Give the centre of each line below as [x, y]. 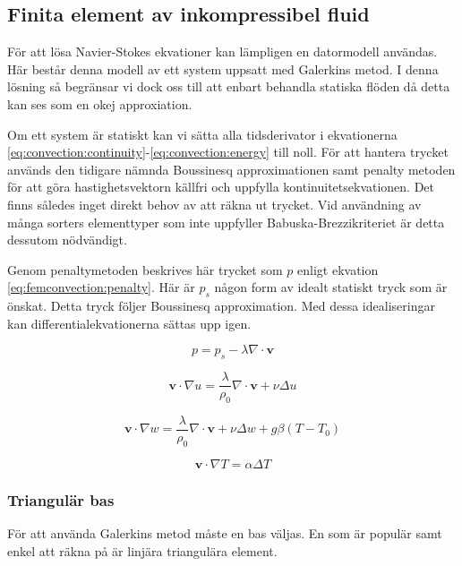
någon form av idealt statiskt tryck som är [331, 287]
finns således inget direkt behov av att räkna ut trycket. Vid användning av [214, 204]
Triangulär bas [61, 499]
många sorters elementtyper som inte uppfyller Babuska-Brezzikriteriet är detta [226, 222]
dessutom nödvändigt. [67, 240]
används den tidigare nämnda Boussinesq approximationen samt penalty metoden [231, 169]
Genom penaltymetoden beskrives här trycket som [145, 269]
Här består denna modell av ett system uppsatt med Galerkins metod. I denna [223, 69]
